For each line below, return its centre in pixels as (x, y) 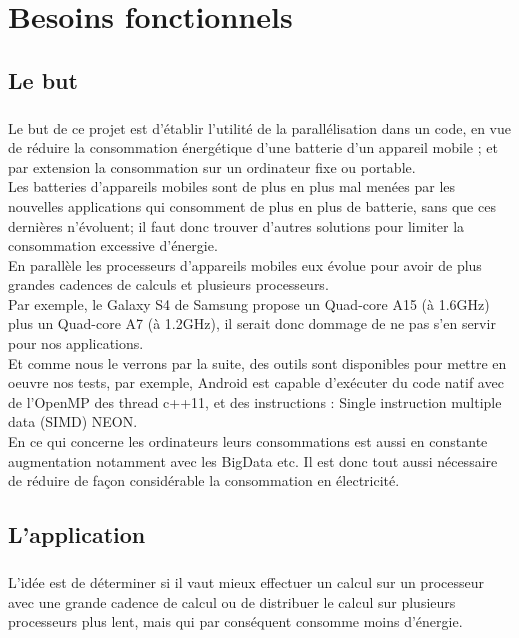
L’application (77, 534)
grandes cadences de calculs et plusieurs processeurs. (168, 284)
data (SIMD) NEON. (73, 421)
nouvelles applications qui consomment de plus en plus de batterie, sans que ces (252, 205)
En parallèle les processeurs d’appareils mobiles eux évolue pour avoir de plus (245, 264)
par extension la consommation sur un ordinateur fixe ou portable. (212, 166)
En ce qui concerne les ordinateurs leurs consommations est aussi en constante (248, 441)
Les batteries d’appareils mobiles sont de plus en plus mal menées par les (232, 186)
